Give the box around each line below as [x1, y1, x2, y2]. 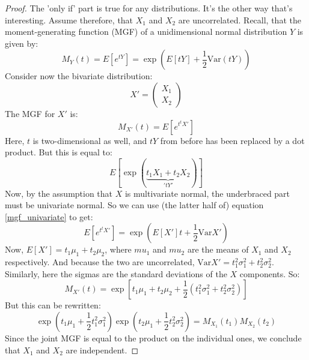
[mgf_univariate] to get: [5, 210, 93, 223]
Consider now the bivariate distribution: [5, 70, 153, 82]
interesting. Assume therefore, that [5, 13, 133, 26]
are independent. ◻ [66, 343, 139, 356]
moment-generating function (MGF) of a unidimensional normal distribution [5, 25, 287, 38]
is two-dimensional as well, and [32, 134, 147, 146]
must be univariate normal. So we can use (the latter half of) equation [5, 199, 264, 211]
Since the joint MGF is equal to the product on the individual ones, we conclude [5, 331, 302, 344]
